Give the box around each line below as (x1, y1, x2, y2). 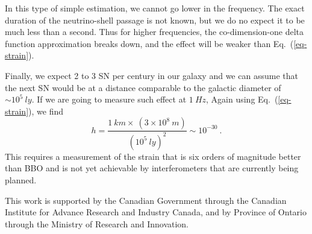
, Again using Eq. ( (206, 93, 278, 106)
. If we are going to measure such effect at (31, 93, 187, 106)
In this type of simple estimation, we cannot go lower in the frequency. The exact (5, 2, 305, 14)
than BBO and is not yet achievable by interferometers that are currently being (5, 162, 299, 174)
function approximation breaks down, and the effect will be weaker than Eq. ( (5, 37, 294, 49)
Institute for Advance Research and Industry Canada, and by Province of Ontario (5, 206, 307, 218)
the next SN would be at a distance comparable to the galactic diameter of (5, 81, 281, 93)
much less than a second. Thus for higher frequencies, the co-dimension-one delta (5, 25, 304, 38)
